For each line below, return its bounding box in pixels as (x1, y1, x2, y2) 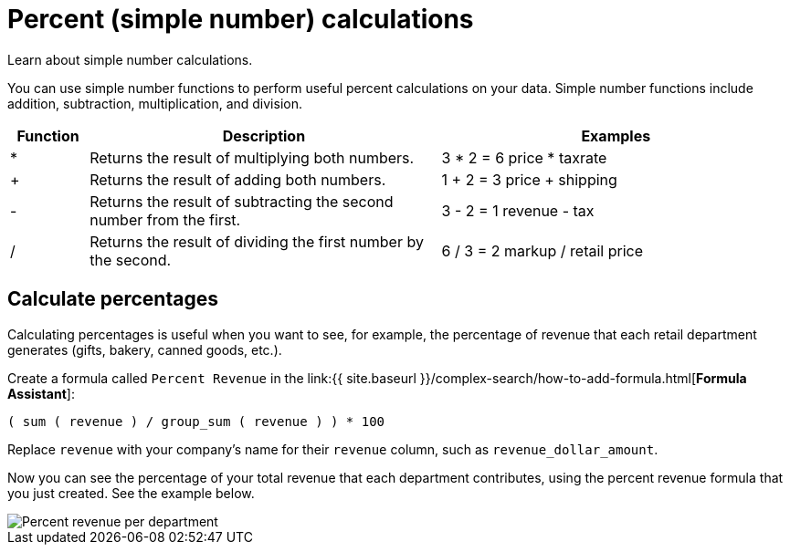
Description (222, 126, 306, 145)
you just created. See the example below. (7, 484, 255, 501)
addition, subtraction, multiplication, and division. (7, 95, 302, 111)
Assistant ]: (7, 385, 75, 401)
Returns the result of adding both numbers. (90, 170, 386, 189)
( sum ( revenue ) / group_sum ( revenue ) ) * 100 (7, 413, 385, 429)
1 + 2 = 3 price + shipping (441, 170, 617, 189)
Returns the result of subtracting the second (90, 192, 394, 211)
